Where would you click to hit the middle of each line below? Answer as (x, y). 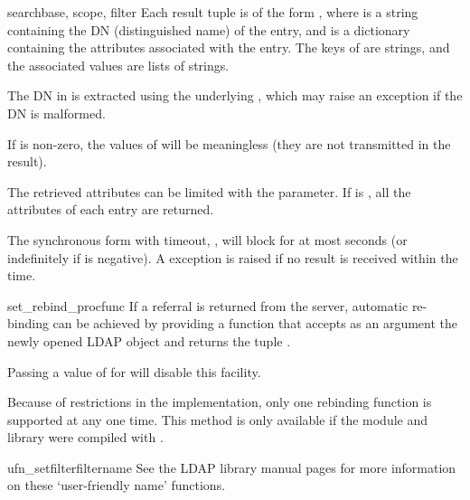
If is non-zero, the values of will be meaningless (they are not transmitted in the (229, 143)
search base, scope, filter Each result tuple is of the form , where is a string (213, 12)
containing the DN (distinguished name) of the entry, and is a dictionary (209, 29)
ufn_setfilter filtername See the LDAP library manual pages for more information (232, 467)
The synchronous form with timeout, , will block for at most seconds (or (207, 239)
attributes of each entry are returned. (111, 209)
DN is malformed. (56, 113)
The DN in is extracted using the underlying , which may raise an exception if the (235, 95)
